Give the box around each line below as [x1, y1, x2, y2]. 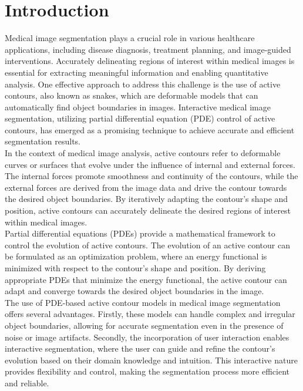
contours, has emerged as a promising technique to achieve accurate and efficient [5, 123, 295, 136]
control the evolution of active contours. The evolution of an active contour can [5, 238, 290, 251]
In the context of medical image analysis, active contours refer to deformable [5, 147, 281, 159]
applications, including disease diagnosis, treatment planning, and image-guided [5, 43, 291, 55]
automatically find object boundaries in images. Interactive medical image [5, 100, 271, 113]
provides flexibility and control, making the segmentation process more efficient [5, 365, 290, 377]
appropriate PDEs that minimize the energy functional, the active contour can [5, 273, 287, 285]
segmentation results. [5, 135, 80, 147]
